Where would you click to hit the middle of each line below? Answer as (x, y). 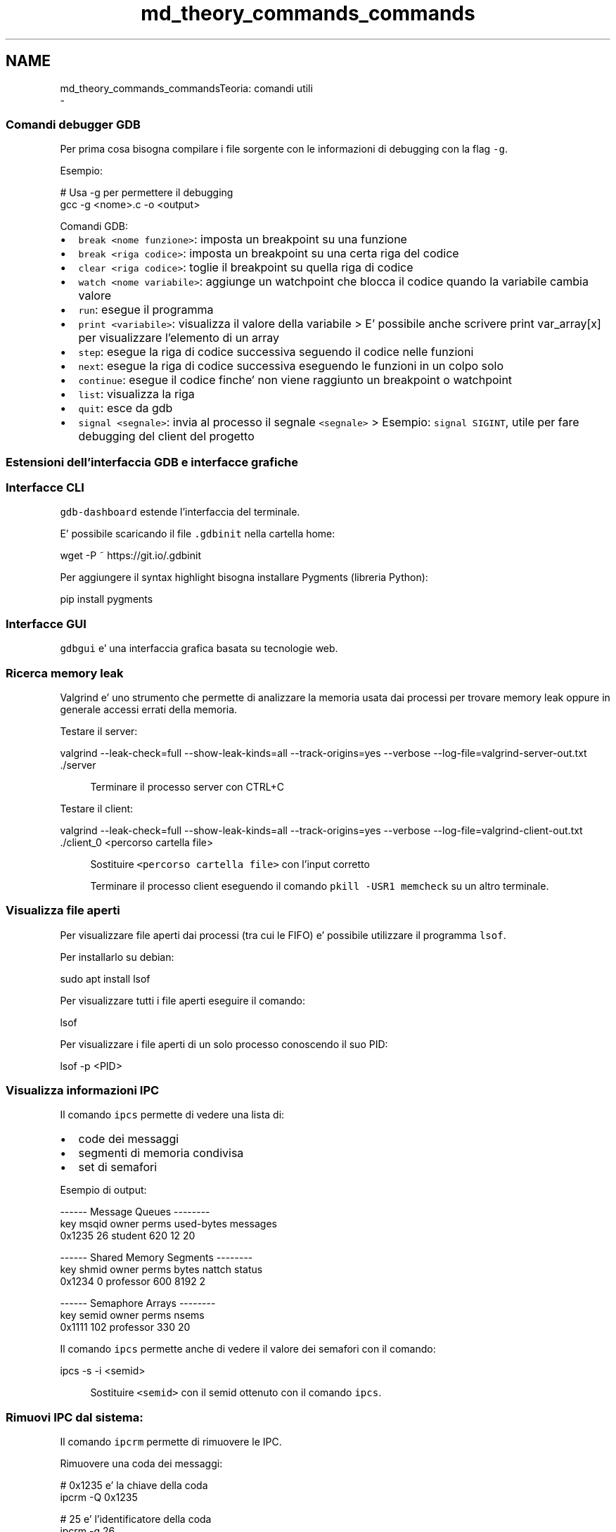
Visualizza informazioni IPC (83, 1091)
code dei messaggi (129, 1139)
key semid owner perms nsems (132, 1315)
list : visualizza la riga (136, 394)
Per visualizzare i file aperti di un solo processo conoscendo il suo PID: (224, 1044)
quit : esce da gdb (126, 408)
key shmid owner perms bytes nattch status (161, 1270)
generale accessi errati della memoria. (149, 709)
